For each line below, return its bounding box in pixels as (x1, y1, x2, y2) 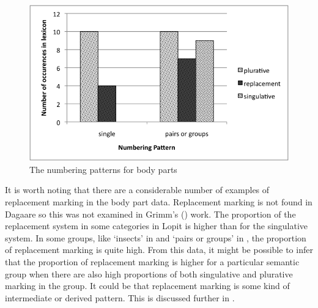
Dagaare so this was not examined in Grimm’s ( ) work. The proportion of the (5, 207, 296, 220)
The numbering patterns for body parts (29, 163, 177, 175)
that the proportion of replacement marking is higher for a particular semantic (5, 255, 300, 268)
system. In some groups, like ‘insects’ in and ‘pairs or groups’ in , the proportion (5, 231, 306, 244)
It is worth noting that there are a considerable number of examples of (5, 183, 270, 196)
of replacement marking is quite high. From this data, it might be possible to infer (5, 243, 313, 256)
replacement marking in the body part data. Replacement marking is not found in (5, 196, 312, 208)
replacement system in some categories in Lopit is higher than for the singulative (5, 219, 308, 232)
